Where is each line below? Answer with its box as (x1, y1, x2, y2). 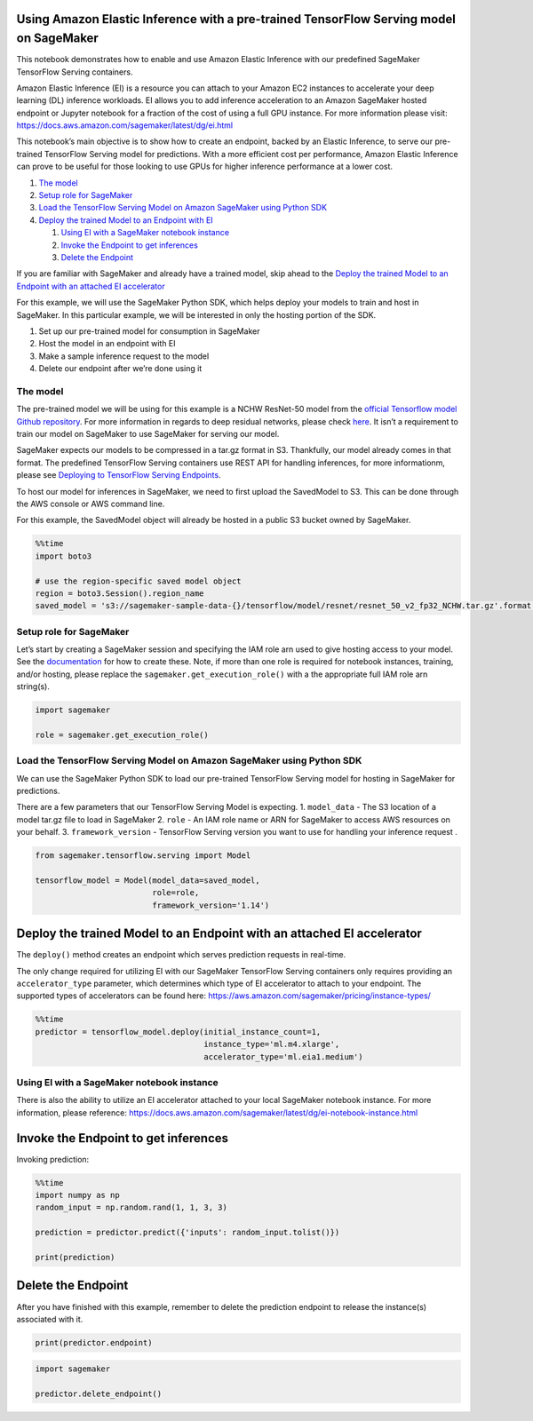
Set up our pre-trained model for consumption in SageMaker (38, 325, 260, 337)
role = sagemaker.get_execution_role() (35, 729, 209, 740)
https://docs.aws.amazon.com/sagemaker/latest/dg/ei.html (16, 120, 234, 131)
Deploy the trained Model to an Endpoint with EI (38, 214, 213, 226)
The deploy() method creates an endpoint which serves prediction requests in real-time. (16, 949, 346, 960)
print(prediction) (35, 1252, 115, 1262)
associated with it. (16, 1314, 84, 1324)
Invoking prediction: (16, 1154, 90, 1164)
